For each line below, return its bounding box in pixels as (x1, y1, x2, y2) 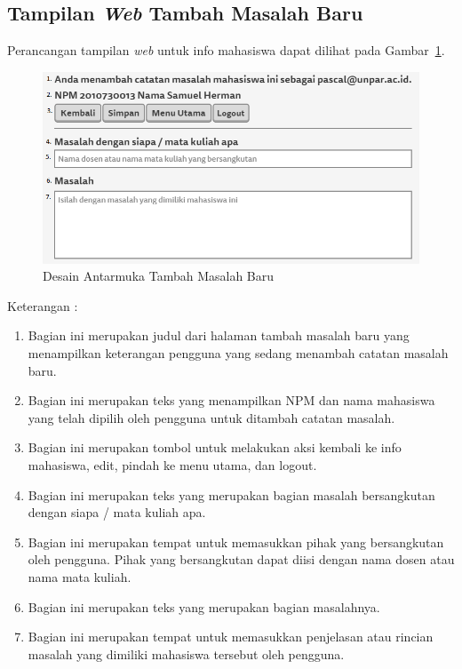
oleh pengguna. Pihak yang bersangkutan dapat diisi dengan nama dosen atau (28, 550, 455, 569)
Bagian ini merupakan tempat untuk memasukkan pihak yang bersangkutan (28, 532, 444, 551)
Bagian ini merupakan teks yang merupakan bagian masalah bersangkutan (28, 485, 435, 504)
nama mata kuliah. (28, 568, 131, 585)
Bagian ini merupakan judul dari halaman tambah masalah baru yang (28, 326, 410, 345)
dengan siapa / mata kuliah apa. (28, 503, 206, 522)
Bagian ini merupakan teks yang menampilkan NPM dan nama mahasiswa (28, 391, 435, 410)
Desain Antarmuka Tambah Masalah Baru (43, 267, 275, 285)
